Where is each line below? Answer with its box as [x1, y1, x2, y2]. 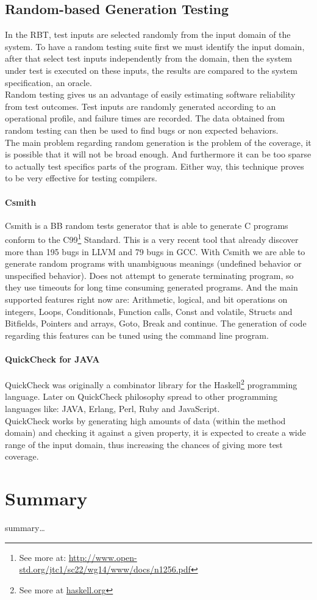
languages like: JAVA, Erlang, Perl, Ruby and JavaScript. [5, 402, 220, 414]
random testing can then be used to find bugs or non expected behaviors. [5, 123, 279, 136]
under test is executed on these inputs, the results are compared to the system [5, 63, 297, 76]
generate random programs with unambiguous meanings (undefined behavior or [5, 257, 302, 270]
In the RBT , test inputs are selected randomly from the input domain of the [5, 28, 291, 41]
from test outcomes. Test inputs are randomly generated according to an [5, 99, 276, 112]
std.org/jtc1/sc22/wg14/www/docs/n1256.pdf [19, 563, 191, 576]
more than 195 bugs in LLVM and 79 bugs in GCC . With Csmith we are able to [5, 245, 305, 258]
